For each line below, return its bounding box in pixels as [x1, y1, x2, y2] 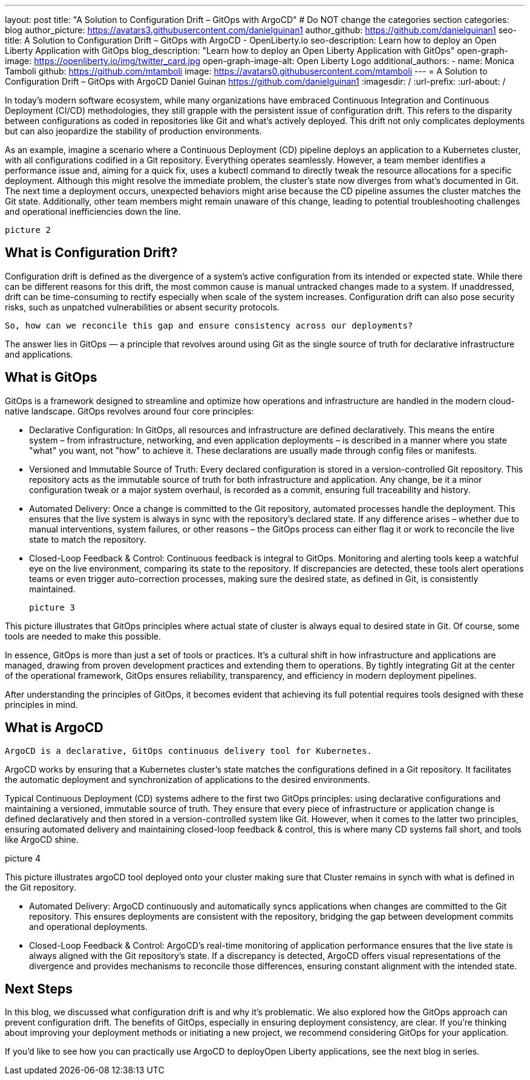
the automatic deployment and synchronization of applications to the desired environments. [5, 774, 370, 785]
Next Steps [5, 981, 73, 997]
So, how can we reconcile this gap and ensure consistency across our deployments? [5, 320, 413, 330]
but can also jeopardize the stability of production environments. [5, 126, 262, 136]
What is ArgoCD [5, 720, 103, 736]
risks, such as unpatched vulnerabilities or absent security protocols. [5, 301, 280, 312]
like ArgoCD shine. [5, 834, 79, 845]
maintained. [29, 583, 76, 594]
